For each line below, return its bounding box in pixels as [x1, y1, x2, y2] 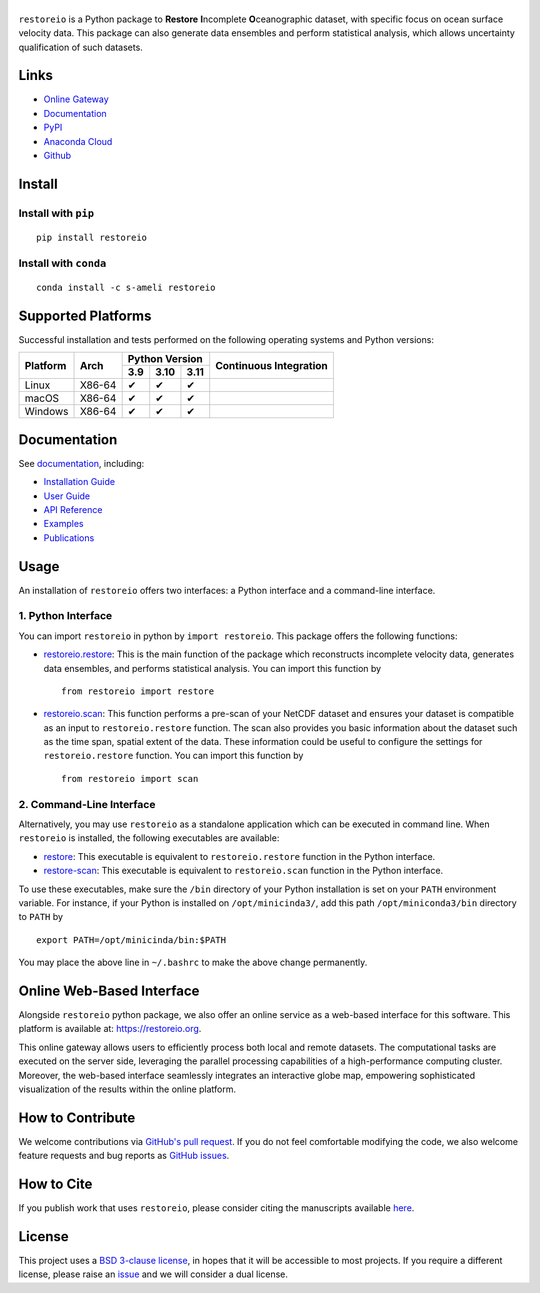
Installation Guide [43, 476, 115, 488]
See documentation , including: [18, 457, 145, 469]
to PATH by [18, 911, 64, 923]
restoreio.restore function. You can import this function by [43, 750, 304, 762]
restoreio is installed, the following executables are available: [18, 832, 280, 844]
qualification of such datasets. [18, 41, 144, 53]
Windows [24, 405, 69, 419]
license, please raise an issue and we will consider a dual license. [18, 1268, 289, 1280]
